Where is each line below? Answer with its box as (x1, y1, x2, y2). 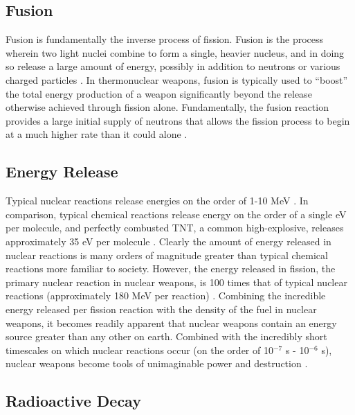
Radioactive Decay (6, 390, 141, 412)
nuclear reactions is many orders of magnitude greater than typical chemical (6, 247, 328, 262)
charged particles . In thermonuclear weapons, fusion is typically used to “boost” (6, 72, 348, 87)
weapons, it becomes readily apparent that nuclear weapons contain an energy (6, 315, 337, 330)
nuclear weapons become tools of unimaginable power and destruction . (6, 356, 308, 371)
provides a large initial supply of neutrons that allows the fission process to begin (6, 113, 350, 127)
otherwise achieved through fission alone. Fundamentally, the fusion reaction (6, 100, 329, 114)
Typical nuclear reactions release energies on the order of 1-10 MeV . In (6, 193, 309, 208)
